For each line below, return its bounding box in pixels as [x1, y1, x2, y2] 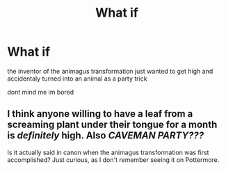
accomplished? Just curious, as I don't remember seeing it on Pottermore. [7, 155, 220, 164]
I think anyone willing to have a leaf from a [7, 108, 193, 120]
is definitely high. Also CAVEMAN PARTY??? [7, 130, 204, 142]
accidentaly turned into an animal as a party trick [7, 74, 147, 83]
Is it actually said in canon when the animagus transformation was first [7, 148, 209, 156]
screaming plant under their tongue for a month [7, 119, 218, 131]
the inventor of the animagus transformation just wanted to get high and [7, 67, 213, 75]
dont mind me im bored [7, 88, 74, 96]
